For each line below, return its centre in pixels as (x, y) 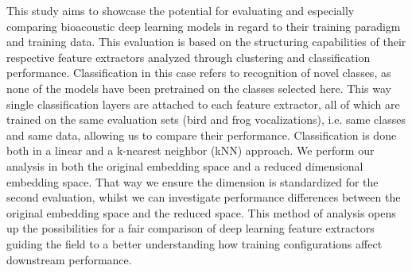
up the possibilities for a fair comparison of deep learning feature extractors (190, 228)
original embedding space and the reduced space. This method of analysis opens (201, 212)
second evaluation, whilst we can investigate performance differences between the (204, 197)
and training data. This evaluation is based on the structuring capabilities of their (206, 42)
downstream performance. (69, 259)
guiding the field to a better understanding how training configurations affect (194, 243)
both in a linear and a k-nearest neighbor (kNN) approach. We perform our (190, 150)
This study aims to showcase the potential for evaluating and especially (181, 10)
